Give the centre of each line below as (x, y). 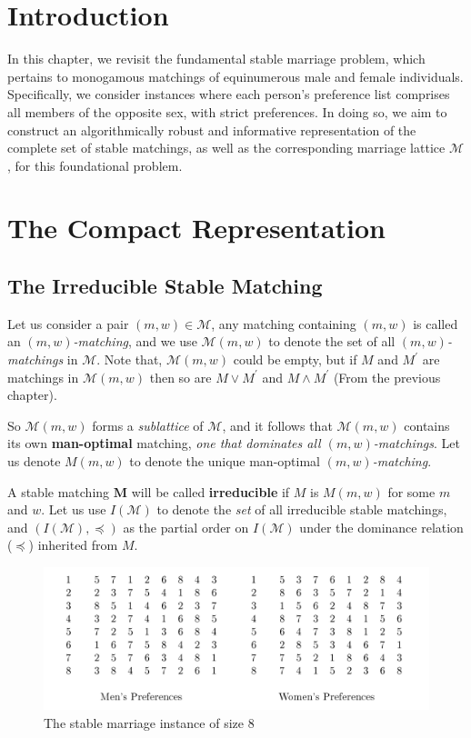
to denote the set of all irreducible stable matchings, (302, 509)
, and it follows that (277, 425)
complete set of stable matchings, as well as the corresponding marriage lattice (226, 148)
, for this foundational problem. (95, 165)
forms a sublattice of (148, 425)
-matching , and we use (135, 341)
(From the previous (387, 377)
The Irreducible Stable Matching (165, 286)
